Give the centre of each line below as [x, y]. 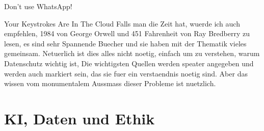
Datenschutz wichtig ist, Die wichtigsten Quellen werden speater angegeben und [129, 63]
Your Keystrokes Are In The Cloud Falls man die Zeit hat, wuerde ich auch [122, 23]
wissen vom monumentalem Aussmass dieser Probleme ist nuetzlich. [110, 83]
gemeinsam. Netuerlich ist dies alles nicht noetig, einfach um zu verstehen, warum [132, 53]
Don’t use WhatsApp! [38, 6]
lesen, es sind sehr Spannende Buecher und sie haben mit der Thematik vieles [125, 43]
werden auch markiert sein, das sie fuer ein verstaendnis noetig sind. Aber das [126, 73]
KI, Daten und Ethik [80, 118]
